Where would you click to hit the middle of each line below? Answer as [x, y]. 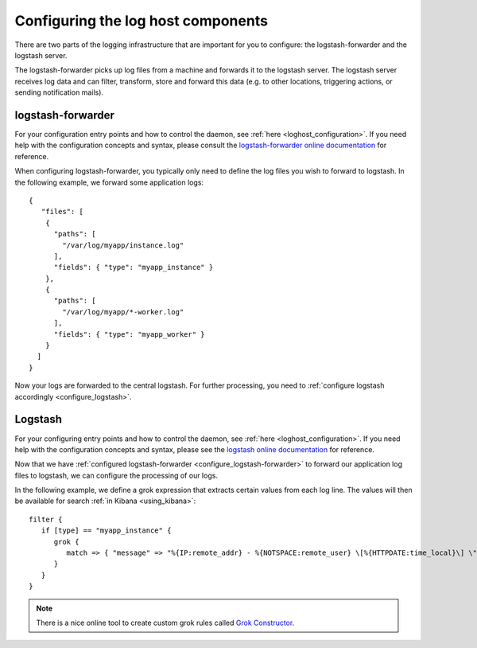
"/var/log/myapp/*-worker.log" [123, 312]
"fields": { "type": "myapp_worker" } [130, 334]
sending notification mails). [59, 92]
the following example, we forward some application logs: [109, 182]
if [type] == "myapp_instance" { [106, 531]
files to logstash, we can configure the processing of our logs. [116, 475]
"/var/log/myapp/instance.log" [123, 245]
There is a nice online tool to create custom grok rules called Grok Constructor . [165, 623]
